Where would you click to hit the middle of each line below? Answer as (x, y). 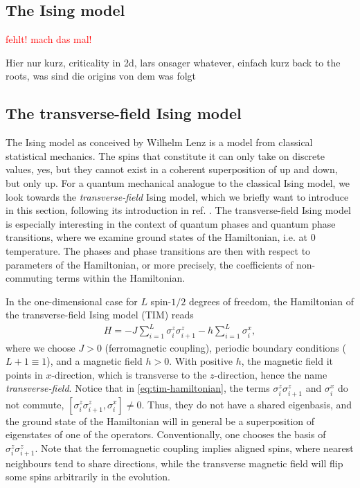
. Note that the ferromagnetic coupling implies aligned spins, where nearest (194, 448)
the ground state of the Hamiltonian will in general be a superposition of (160, 421)
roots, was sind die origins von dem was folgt (101, 76)
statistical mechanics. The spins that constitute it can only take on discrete (165, 155)
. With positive (201, 361)
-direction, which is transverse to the (129, 374)
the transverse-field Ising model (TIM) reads (100, 315)
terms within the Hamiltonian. (120, 278)
